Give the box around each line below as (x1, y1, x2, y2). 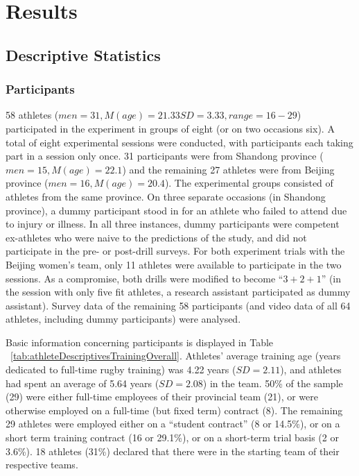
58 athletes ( (6, 108, 59, 122)
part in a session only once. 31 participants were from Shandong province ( (6, 148, 324, 163)
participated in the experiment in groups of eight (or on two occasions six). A (6, 121, 335, 135)
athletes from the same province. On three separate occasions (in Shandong (6, 189, 326, 203)
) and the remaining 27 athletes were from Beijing (122, 162, 335, 176)
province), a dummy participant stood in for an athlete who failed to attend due (6, 203, 347, 217)
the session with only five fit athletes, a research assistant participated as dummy (6, 284, 351, 299)
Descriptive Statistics (6, 44, 161, 65)
